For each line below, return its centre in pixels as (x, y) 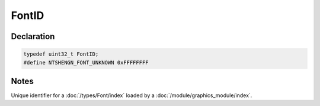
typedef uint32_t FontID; (61, 54)
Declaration (33, 36)
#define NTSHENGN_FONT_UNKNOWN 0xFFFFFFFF (86, 62)
